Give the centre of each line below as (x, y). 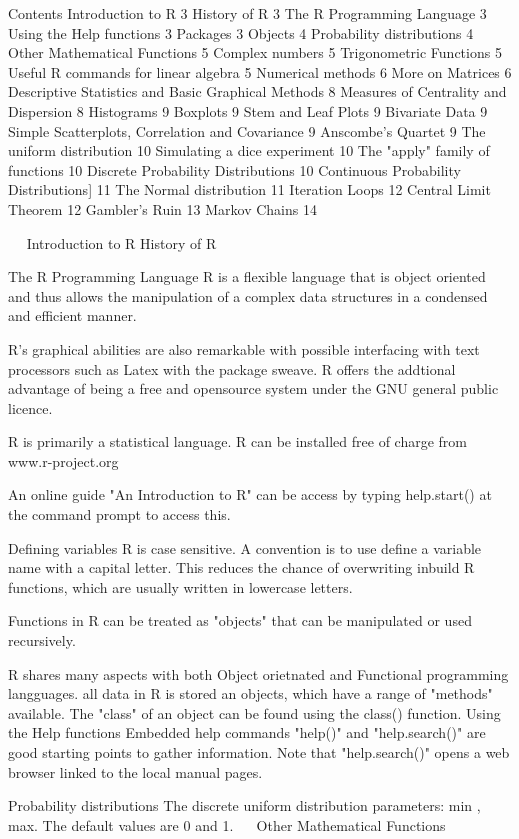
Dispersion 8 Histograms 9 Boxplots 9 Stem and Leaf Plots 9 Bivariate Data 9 (248, 110)
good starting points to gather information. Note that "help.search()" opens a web (259, 752)
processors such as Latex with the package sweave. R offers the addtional (232, 368)
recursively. (42, 640)
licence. (30, 407)
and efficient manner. (72, 315)
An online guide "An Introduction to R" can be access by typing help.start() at (250, 494)
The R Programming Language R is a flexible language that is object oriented (247, 276)
